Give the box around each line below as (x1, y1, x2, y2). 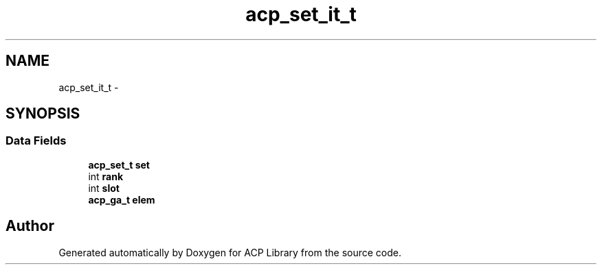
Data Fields (5, 134, 67, 148)
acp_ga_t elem (88, 193, 155, 206)
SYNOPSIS (5, 105, 80, 123)
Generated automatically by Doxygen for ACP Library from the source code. (58, 246, 401, 258)
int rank (88, 170, 124, 182)
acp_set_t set (88, 158, 150, 171)
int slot (88, 182, 120, 194)
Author (5, 217, 54, 235)
